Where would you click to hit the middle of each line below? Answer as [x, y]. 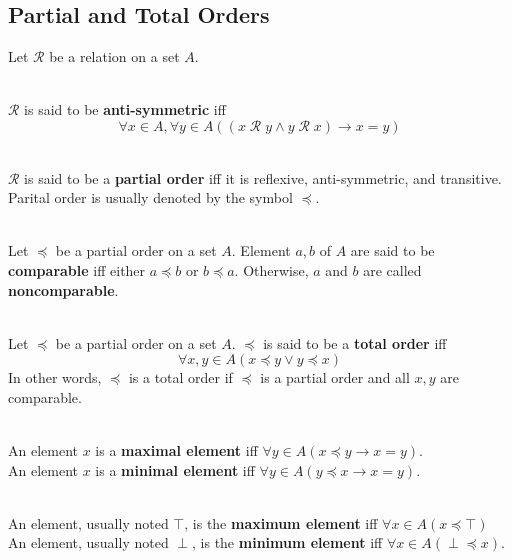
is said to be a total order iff [355, 342]
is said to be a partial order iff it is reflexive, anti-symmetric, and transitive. [263, 177]
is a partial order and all [335, 377]
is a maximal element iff [176, 450]
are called [392, 269]
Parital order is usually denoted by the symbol [150, 197]
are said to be [392, 250]
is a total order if [180, 377]
